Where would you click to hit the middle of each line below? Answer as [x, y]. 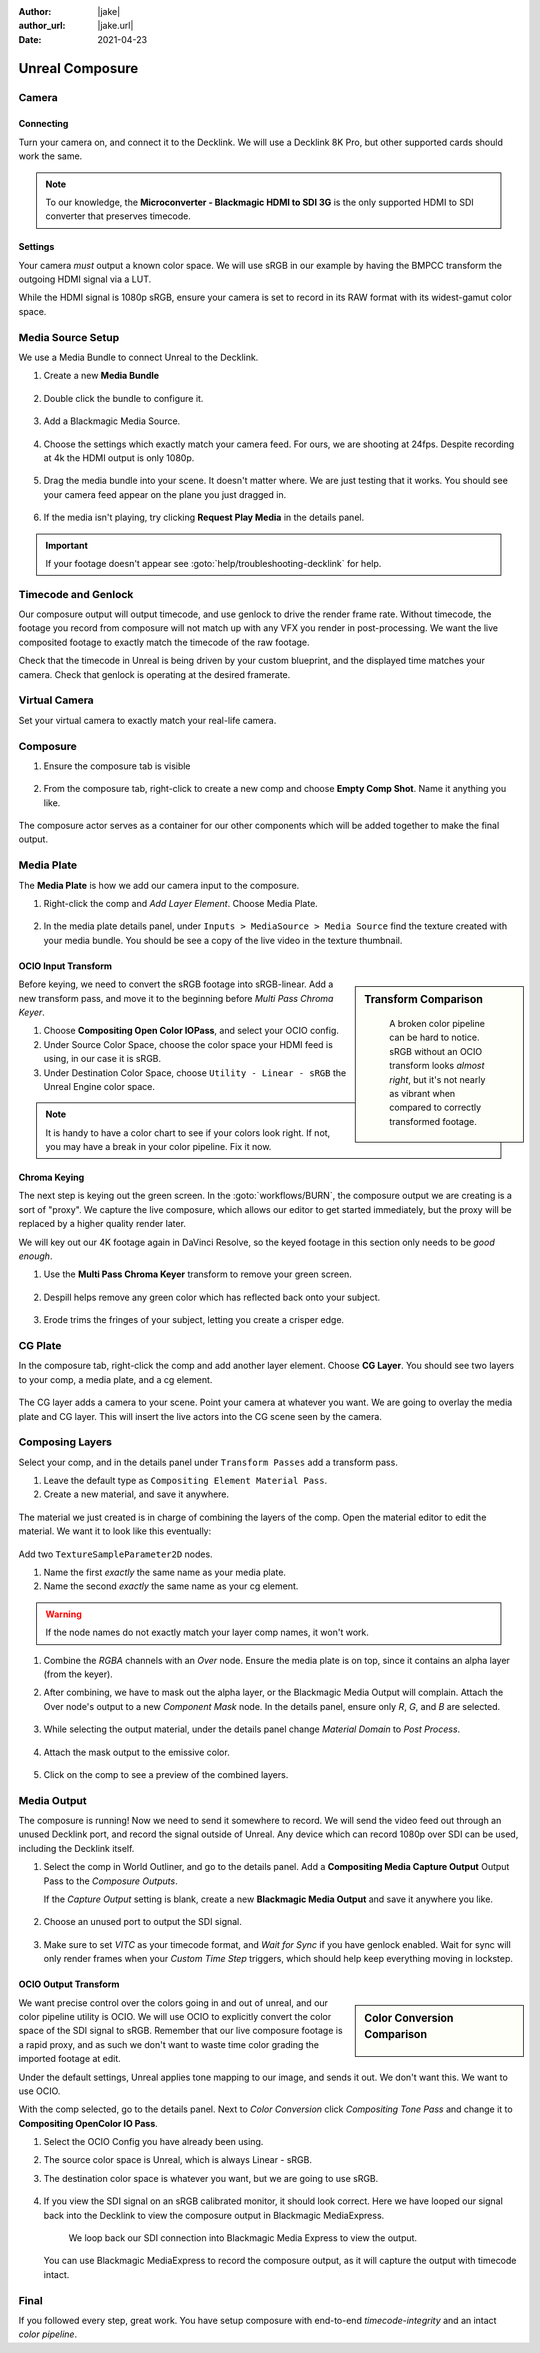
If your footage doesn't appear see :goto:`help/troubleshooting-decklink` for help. [213, 563]
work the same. [50, 156]
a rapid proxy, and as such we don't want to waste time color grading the [169, 2044]
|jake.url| [115, 26]
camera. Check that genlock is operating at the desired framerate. [154, 674]
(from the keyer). [78, 1674]
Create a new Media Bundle [101, 376]
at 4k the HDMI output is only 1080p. [119, 457]
